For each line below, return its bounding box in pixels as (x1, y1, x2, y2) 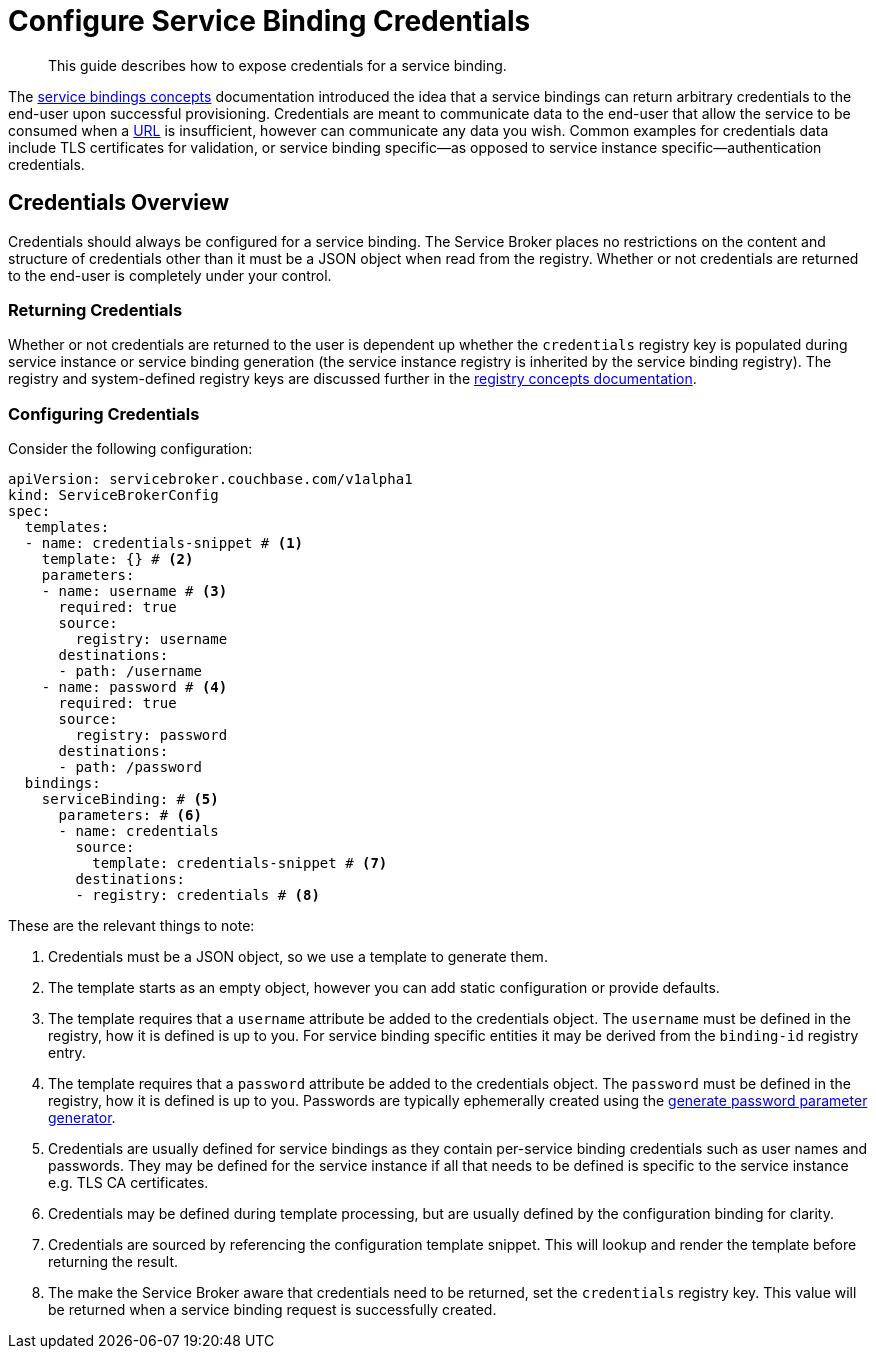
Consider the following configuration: (8, 440, 253, 458)
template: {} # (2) (41, 551, 194, 568)
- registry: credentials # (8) (75, 887, 320, 904)
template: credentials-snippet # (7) (92, 855, 388, 872)
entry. (48, 1044, 86, 1062)
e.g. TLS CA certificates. (48, 1174, 209, 1192)
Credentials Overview (8, 190, 230, 216)
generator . (48, 1109, 116, 1127)
